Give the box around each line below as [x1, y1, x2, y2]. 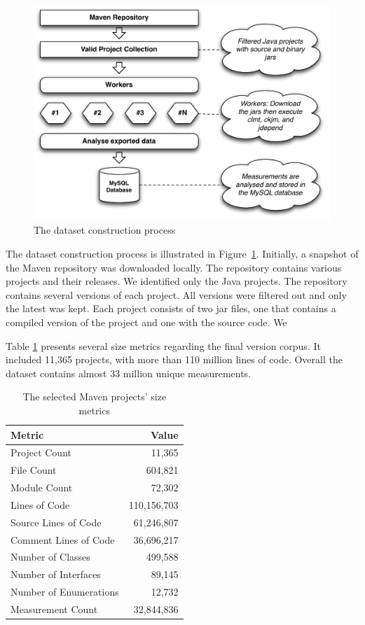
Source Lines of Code [11, 514, 102, 529]
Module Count [11, 480, 73, 495]
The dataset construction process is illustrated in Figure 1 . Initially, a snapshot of [6, 246, 359, 260]
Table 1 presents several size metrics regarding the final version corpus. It [6, 338, 321, 353]
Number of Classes [11, 549, 90, 564]
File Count [11, 463, 57, 477]
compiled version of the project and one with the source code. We [6, 314, 287, 329]
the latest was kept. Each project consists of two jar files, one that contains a [6, 301, 336, 316]
